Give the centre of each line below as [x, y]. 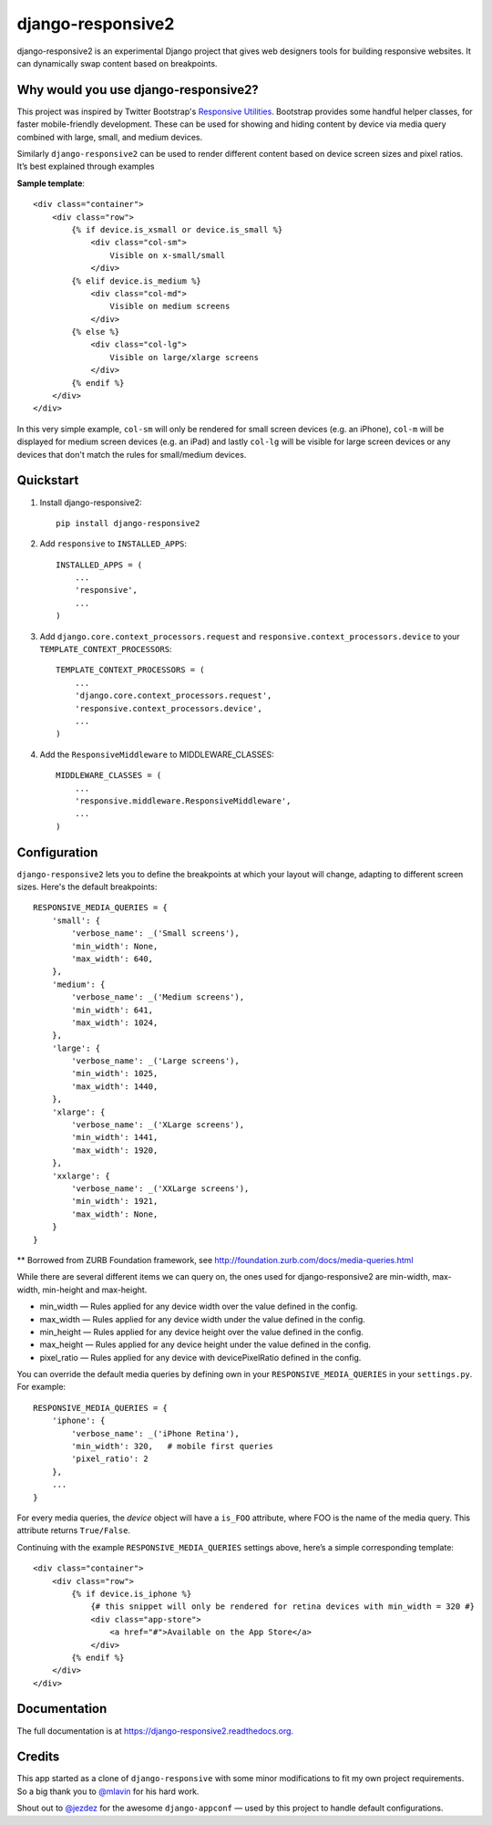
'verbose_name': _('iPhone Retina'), [156, 1433]
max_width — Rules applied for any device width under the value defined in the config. [203, 1319]
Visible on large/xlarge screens [184, 357]
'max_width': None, [115, 1214]
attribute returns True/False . [74, 1530]
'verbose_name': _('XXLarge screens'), [160, 1189]
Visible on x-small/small [168, 255]
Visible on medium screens [170, 306]
